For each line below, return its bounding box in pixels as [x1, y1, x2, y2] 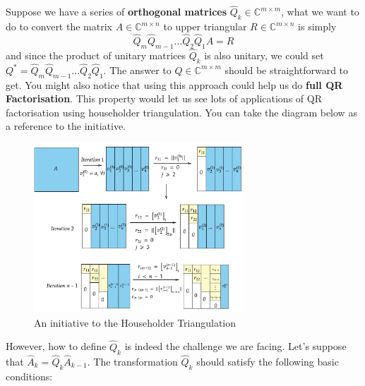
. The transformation [87, 354, 178, 368]
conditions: [6, 368, 53, 383]
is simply [298, 19, 337, 34]
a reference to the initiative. [6, 119, 126, 133]
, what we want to [281, 4, 359, 19]
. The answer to [103, 62, 172, 77]
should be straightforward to [225, 62, 349, 77]
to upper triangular [163, 19, 247, 34]
